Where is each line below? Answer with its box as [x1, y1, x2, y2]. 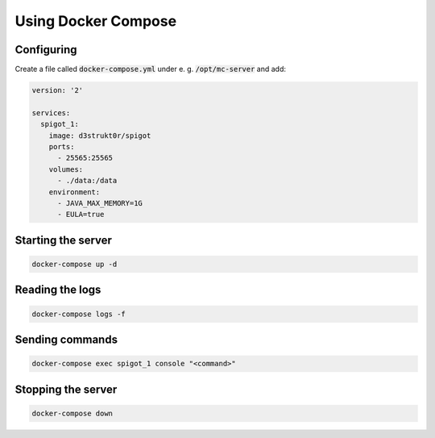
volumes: [48, 165, 84, 173]
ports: [48, 142, 75, 151]
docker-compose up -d [31, 259, 118, 269]
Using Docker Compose [14, 12, 177, 30]
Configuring [14, 43, 77, 56]
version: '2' [31, 86, 84, 95]
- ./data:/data [57, 176, 118, 186]
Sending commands [14, 332, 118, 346]
